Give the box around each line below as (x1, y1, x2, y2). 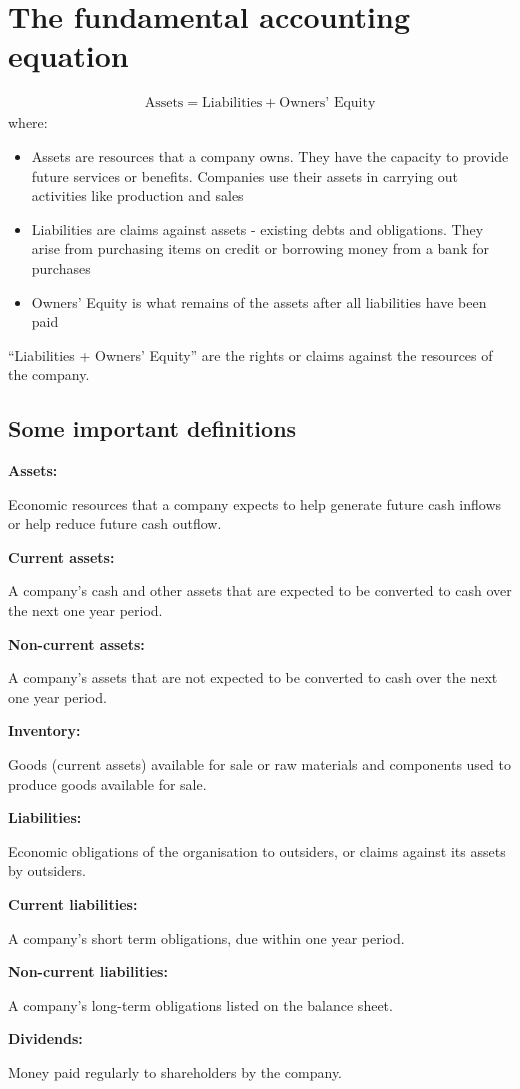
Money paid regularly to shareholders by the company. (8, 1061, 343, 1082)
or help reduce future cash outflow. (8, 513, 222, 534)
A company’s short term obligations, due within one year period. (8, 927, 405, 948)
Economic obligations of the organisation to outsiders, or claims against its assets (8, 840, 506, 861)
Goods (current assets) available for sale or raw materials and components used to (8, 754, 511, 775)
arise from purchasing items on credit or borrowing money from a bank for (31, 238, 489, 259)
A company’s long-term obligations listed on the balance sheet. (8, 994, 393, 1015)
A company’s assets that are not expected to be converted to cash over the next (8, 667, 498, 688)
